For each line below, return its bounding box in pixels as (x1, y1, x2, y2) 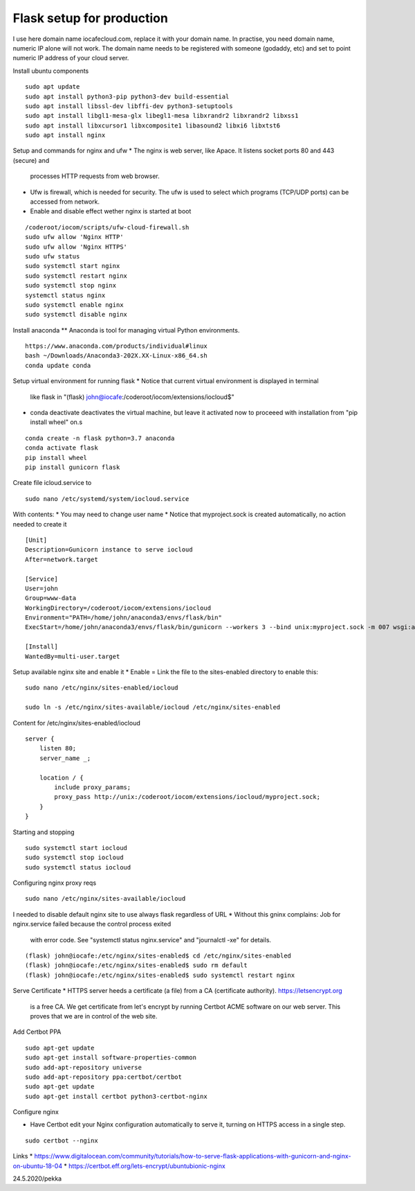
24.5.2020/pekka (12, 1174, 62, 1183)
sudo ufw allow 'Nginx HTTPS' (25, 242, 128, 251)
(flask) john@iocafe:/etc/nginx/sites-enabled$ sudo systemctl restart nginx (25, 971, 295, 979)
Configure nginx (12, 1108, 59, 1116)
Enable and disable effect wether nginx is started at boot (30, 207, 192, 215)
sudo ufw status (25, 252, 80, 260)
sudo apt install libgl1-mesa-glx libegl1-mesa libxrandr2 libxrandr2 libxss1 (25, 112, 299, 120)
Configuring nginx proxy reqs (12, 879, 97, 887)
